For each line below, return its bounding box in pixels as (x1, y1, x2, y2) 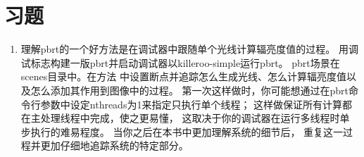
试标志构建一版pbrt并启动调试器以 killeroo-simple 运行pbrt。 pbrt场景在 (20, 55, 340, 70)
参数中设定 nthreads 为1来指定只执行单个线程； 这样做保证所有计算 (40, 96, 343, 111)
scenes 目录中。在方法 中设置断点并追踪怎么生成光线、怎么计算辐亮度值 (20, 69, 346, 84)
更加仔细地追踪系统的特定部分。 (40, 138, 189, 153)
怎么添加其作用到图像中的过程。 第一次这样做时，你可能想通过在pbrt (30, 82, 349, 97)
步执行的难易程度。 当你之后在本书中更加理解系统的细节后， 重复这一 (20, 124, 344, 139)
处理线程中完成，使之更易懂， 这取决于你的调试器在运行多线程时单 (40, 111, 350, 125)
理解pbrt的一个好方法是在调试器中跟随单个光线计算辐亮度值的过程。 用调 (20, 42, 358, 56)
